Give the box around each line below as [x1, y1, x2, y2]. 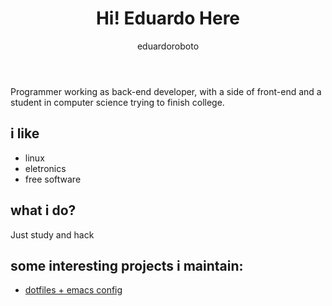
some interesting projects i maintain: [10, 257, 244, 274]
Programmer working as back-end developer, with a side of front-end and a [10, 85, 322, 97]
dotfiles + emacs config [24, 284, 123, 296]
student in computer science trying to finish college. [10, 96, 225, 108]
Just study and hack [10, 228, 95, 241]
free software [24, 173, 82, 185]
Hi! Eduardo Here [95, 7, 241, 30]
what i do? [10, 202, 77, 219]
